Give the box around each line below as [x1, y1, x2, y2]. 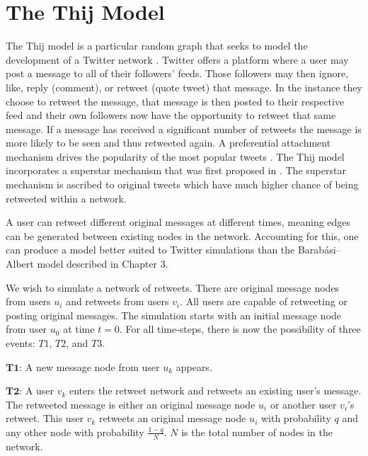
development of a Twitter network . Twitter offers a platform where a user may [6, 52, 349, 67]
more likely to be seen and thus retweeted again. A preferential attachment [6, 135, 331, 150]
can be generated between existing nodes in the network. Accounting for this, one [6, 228, 359, 243]
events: [6, 336, 35, 350]
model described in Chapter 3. [37, 256, 168, 271]
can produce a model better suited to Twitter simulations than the [6, 242, 295, 257]
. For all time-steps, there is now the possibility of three [119, 321, 361, 336]
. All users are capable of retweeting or [180, 294, 347, 309]
